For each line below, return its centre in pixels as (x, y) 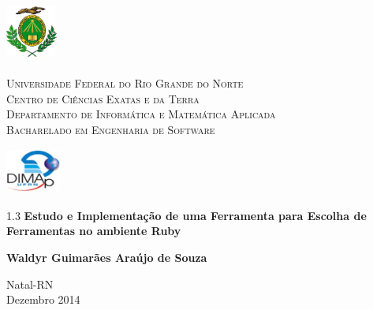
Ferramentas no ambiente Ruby (94, 231)
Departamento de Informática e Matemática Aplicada (141, 114)
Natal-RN (30, 284)
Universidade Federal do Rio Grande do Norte (125, 83)
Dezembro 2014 (43, 299)
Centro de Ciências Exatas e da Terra (103, 98)
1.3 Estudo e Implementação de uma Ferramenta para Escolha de (186, 215)
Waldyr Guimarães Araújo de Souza (107, 258)
